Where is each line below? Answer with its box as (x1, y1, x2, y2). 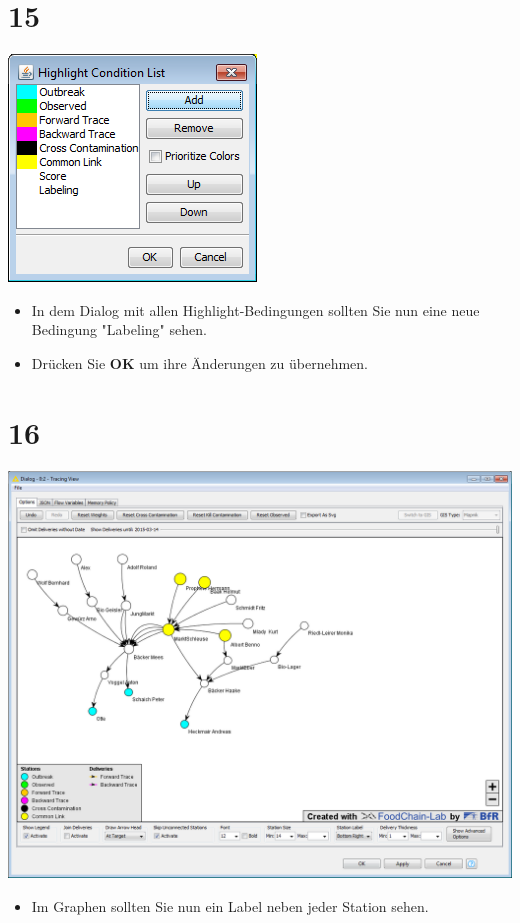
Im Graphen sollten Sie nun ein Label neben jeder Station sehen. (31, 895, 429, 916)
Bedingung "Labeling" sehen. (31, 319, 207, 340)
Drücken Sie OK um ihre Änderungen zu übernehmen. (31, 352, 369, 373)
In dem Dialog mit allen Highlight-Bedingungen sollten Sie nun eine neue (31, 299, 480, 320)
